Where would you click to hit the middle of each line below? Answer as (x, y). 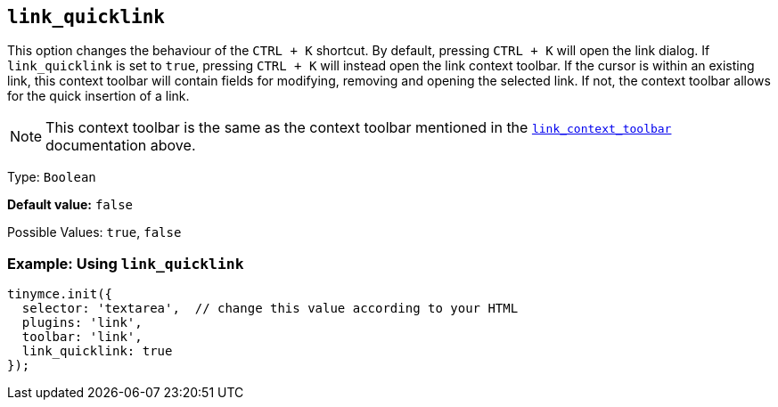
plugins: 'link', (82, 323)
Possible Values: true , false (94, 232)
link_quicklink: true (97, 351)
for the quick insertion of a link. (98, 96)
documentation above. (121, 146)
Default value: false (70, 205)
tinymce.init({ (60, 294)
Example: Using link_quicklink (126, 263)
